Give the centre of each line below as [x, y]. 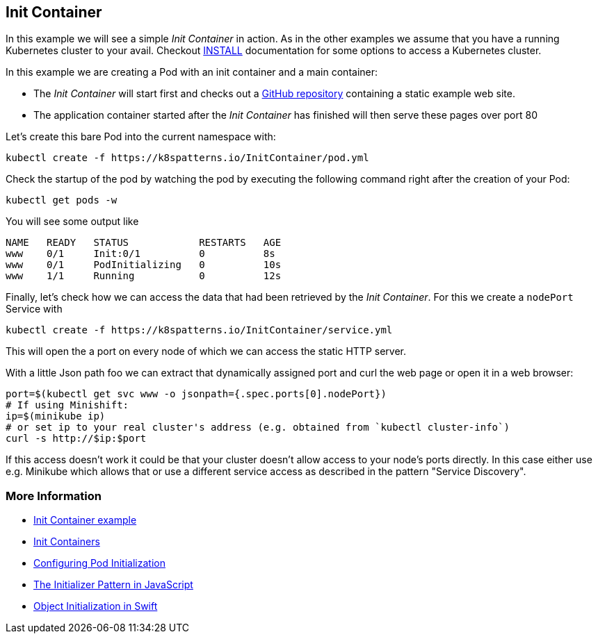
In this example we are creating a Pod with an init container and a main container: [192, 72]
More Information [54, 496]
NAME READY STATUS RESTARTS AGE [144, 243]
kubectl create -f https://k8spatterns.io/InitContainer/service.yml [199, 330]
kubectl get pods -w [62, 200]
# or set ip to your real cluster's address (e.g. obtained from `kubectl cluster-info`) [258, 428]
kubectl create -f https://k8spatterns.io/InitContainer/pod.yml [187, 158]
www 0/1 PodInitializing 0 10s [144, 265]
